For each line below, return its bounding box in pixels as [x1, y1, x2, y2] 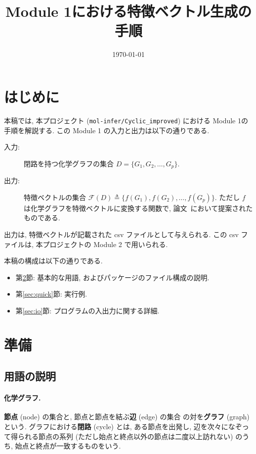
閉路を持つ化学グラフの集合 [24, 158, 114, 168]
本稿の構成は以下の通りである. [4, 255, 103, 266]
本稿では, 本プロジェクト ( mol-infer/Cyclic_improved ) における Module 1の [4, 115, 248, 125]
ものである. [24, 212, 60, 223]
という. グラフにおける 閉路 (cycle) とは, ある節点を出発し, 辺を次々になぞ [4, 421, 242, 432]
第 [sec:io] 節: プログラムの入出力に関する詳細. [15, 305, 160, 315]
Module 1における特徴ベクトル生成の [5, 1, 252, 21]
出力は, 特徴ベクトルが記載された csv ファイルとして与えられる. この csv [4, 229, 239, 239]
